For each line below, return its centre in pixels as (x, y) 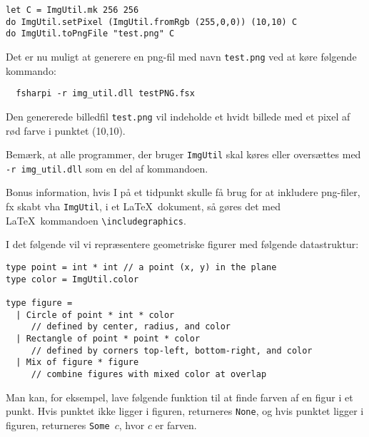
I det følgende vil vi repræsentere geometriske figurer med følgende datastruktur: (182, 244)
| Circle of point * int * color (95, 315)
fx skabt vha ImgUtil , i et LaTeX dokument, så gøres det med (143, 206)
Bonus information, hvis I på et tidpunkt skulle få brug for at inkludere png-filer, (183, 192)
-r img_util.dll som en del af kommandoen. (107, 168)
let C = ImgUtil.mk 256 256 (72, 10)
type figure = (39, 303)
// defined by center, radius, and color (131, 327)
